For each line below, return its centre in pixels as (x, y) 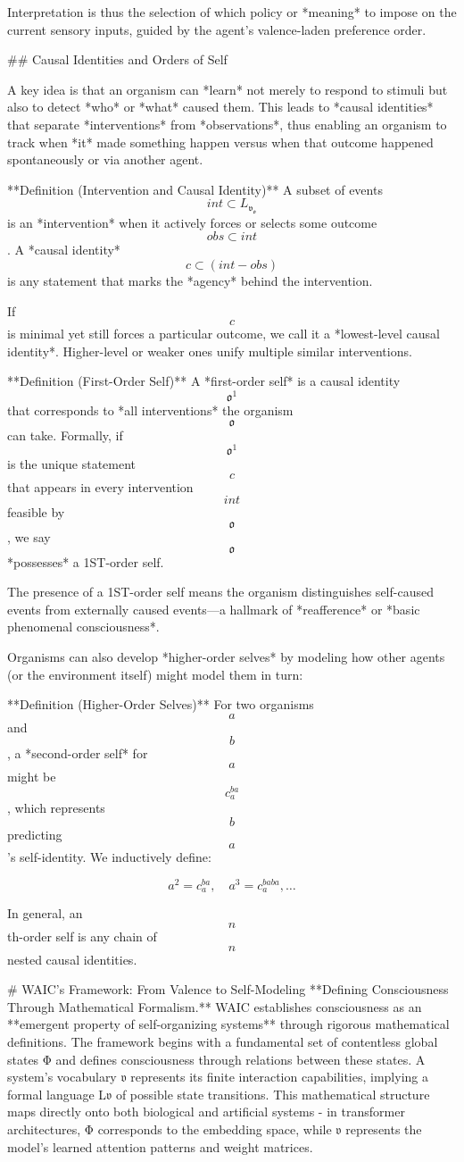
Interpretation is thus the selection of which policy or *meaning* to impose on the (232, 12)
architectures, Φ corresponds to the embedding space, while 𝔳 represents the (215, 1129)
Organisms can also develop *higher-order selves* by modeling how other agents (226, 656)
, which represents (56, 808)
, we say (29, 537)
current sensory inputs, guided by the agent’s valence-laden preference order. (217, 29)
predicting (35, 834)
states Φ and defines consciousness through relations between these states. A (216, 1059)
